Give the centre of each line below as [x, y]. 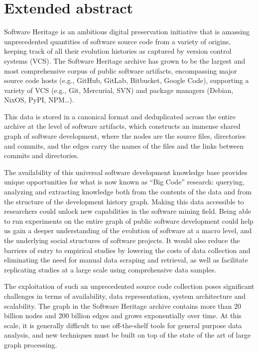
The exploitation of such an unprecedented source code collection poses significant [129, 286]
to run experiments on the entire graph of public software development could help [129, 221]
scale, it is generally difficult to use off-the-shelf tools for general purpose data [123, 325]
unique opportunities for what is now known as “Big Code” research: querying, [124, 182]
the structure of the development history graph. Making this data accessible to [124, 201]
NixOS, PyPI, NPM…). [39, 100]
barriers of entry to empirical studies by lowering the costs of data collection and [127, 250]
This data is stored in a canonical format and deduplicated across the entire [120, 116]
